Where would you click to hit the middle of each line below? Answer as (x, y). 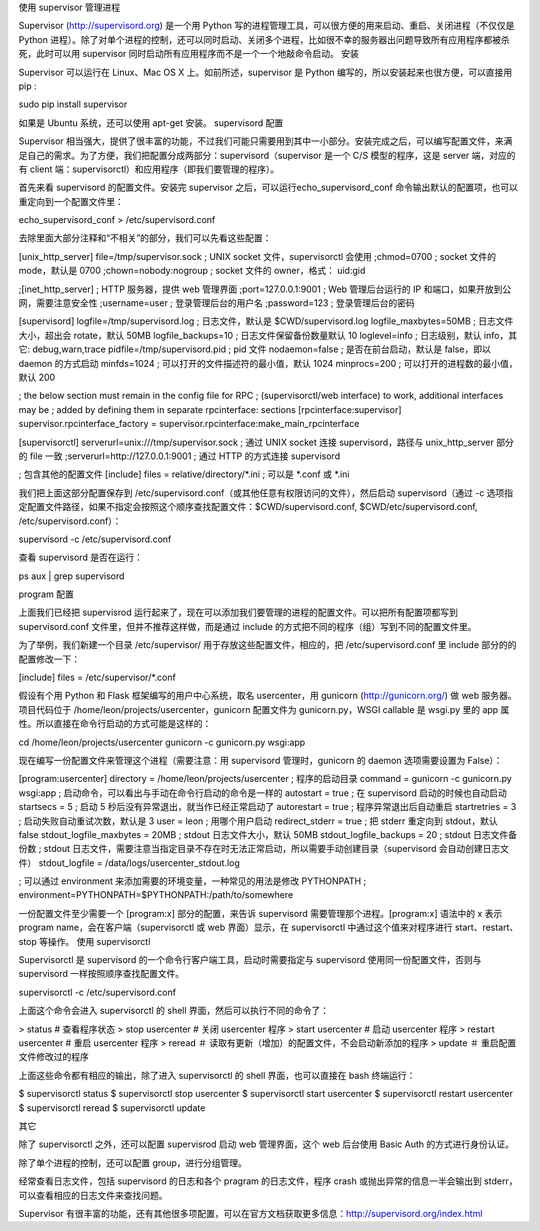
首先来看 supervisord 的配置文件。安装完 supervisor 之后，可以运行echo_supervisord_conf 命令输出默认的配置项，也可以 (268, 187)
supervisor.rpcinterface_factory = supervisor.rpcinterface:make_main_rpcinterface (189, 424)
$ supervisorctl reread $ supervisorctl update (112, 1107)
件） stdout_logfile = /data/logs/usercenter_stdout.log (129, 862)
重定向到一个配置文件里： (71, 201)
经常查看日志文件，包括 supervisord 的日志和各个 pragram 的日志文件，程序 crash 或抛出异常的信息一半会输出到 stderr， (268, 1181)
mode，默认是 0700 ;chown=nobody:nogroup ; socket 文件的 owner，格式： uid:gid (192, 271)
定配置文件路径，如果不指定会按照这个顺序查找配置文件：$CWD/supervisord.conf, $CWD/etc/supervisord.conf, (248, 507)
